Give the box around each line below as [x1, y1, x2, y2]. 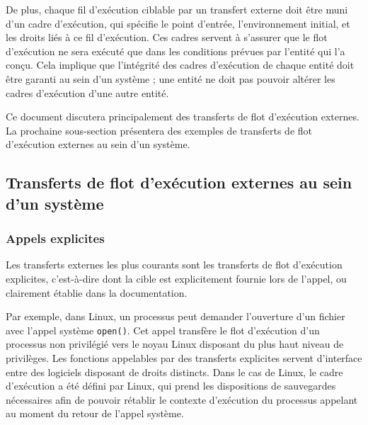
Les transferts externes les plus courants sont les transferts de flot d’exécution [6, 257, 343, 272]
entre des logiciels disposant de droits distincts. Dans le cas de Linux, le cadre [6, 364, 343, 379]
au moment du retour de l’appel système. [6, 406, 184, 421]
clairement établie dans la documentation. [6, 285, 188, 300]
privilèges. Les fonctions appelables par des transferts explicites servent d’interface [6, 350, 362, 365]
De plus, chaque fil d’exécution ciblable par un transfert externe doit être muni [6, 2, 348, 16]
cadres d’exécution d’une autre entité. [6, 85, 169, 100]
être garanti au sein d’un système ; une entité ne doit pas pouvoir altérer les [6, 71, 335, 86]
